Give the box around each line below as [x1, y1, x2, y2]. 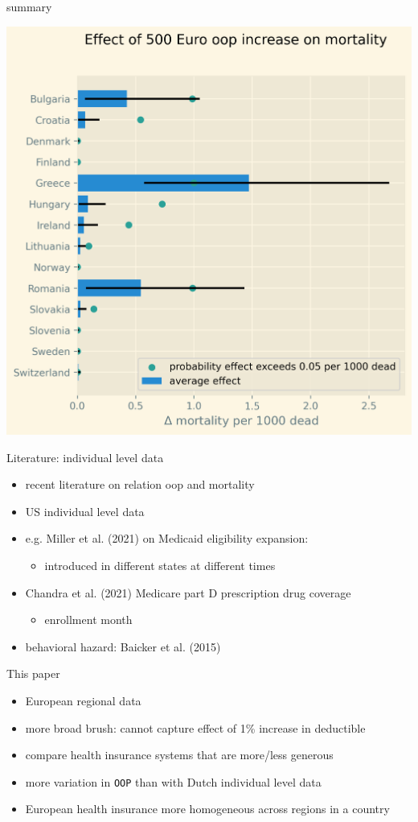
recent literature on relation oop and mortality [25, 476, 255, 493]
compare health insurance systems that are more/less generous [25, 746, 334, 763]
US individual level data [25, 502, 145, 519]
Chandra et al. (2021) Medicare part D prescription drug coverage [25, 584, 351, 601]
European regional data [25, 692, 141, 708]
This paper [6, 665, 60, 682]
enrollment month [44, 611, 133, 628]
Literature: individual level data [6, 448, 164, 465]
